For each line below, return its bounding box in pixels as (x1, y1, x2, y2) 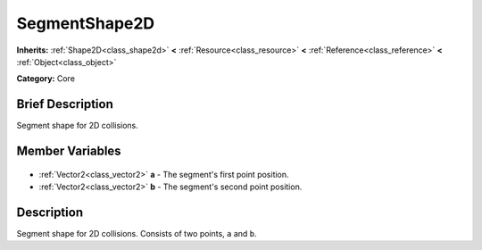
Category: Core (16, 73, 76, 84)
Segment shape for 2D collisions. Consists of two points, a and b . (16, 228, 258, 238)
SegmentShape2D (16, 13, 155, 33)
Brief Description (16, 96, 113, 112)
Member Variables (16, 144, 121, 159)
